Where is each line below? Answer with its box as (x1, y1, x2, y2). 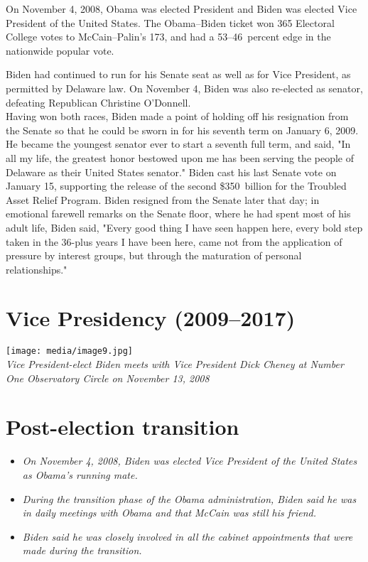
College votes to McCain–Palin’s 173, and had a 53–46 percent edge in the (6, 29, 331, 44)
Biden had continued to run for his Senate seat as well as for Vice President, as (6, 67, 351, 82)
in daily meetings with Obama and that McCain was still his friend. (22, 505, 316, 520)
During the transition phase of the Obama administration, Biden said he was (22, 491, 357, 506)
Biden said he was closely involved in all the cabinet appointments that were (22, 529, 353, 544)
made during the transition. (22, 543, 142, 558)
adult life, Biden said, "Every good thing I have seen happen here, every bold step (6, 220, 363, 234)
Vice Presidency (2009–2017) (6, 303, 296, 333)
